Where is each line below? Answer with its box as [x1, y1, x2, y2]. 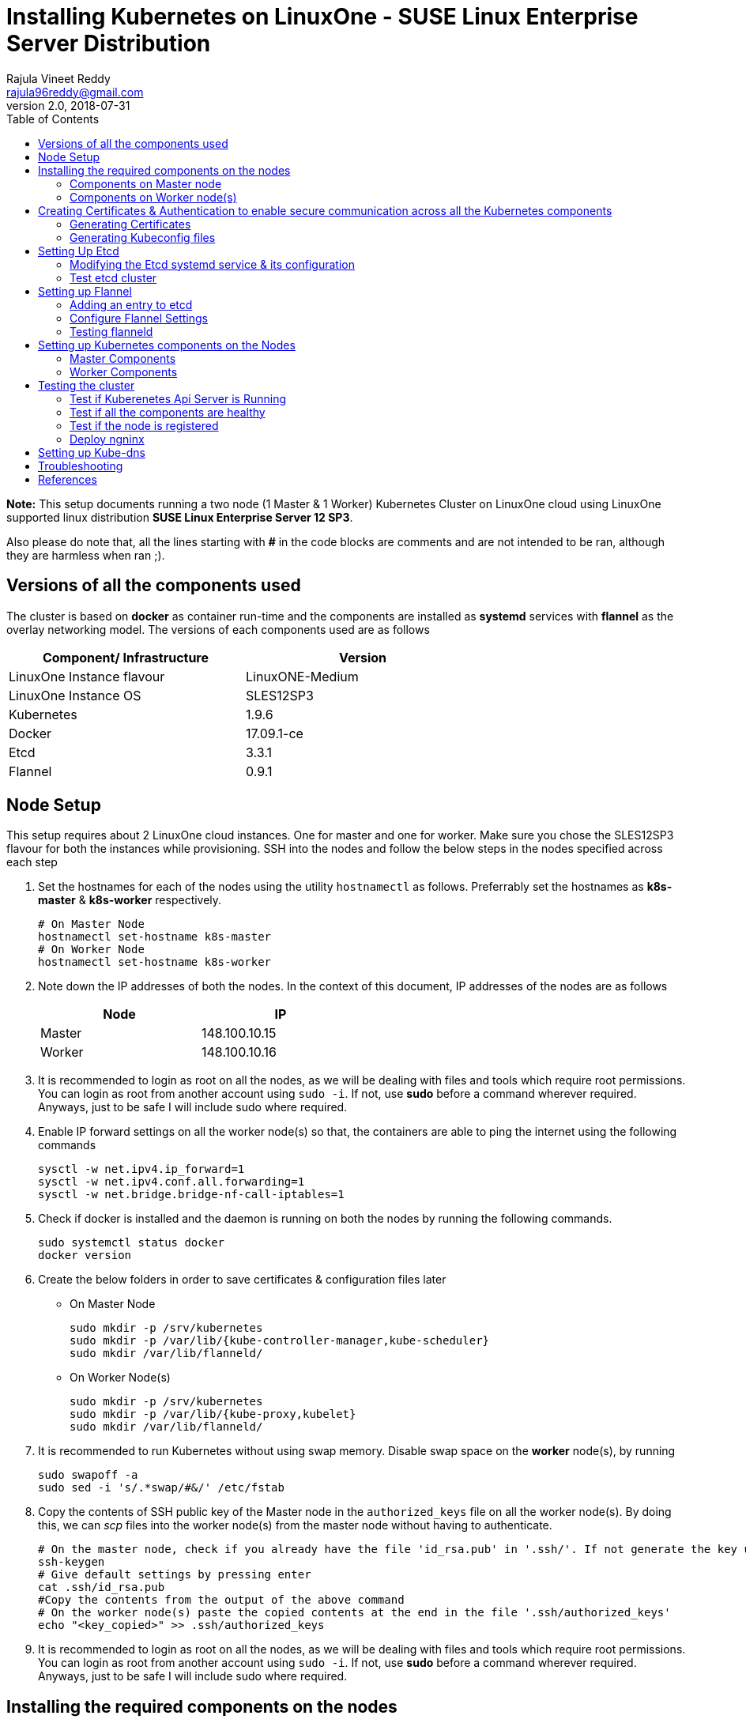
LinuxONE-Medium [246, 668, 359, 684]
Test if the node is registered [70, 418, 219, 432]
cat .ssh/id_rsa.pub [38, 1581, 165, 1594]
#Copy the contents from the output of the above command [38, 1593, 405, 1607]
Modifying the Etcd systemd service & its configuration [70, 257, 355, 271]
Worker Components [70, 364, 178, 379]
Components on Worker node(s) [70, 190, 237, 204]
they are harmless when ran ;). [6, 548, 165, 562]
